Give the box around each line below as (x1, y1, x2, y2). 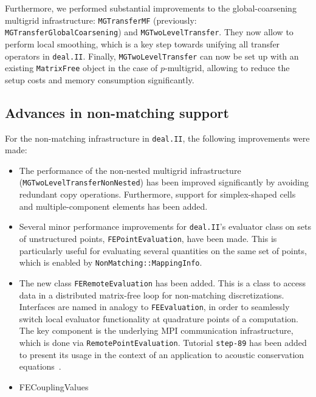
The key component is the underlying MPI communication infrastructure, (19, 324, 294, 337)
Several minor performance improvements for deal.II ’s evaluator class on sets (19, 220, 311, 233)
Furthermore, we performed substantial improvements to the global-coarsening (5, 2, 297, 14)
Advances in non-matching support (5, 103, 229, 122)
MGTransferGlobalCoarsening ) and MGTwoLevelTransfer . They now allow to (5, 26, 294, 38)
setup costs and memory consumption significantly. (5, 73, 194, 86)
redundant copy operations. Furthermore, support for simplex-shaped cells (19, 188, 296, 201)
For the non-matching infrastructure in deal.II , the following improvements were (5, 131, 310, 144)
